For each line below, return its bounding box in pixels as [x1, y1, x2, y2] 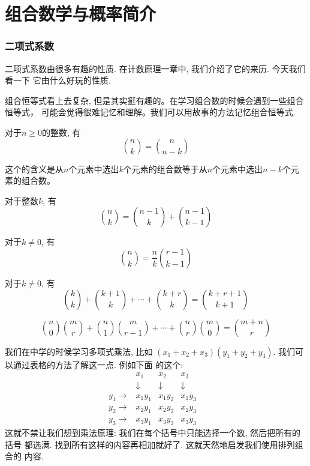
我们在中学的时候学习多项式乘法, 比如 [5, 345, 153, 357]
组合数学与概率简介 [5, 1, 156, 26]
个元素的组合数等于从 [123, 162, 207, 175]
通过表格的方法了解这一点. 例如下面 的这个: [13, 358, 183, 371]
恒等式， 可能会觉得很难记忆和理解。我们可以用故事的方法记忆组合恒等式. [5, 106, 296, 118]
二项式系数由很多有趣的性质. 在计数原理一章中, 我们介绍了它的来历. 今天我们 [5, 62, 306, 74]
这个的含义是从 [5, 162, 64, 175]
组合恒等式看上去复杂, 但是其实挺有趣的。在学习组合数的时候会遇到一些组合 [5, 94, 304, 106]
